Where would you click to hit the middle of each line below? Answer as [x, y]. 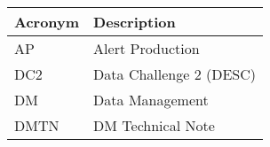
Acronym [47, 22]
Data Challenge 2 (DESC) [175, 74]
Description [135, 22]
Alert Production [147, 48]
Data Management [151, 100]
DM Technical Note [154, 125]
